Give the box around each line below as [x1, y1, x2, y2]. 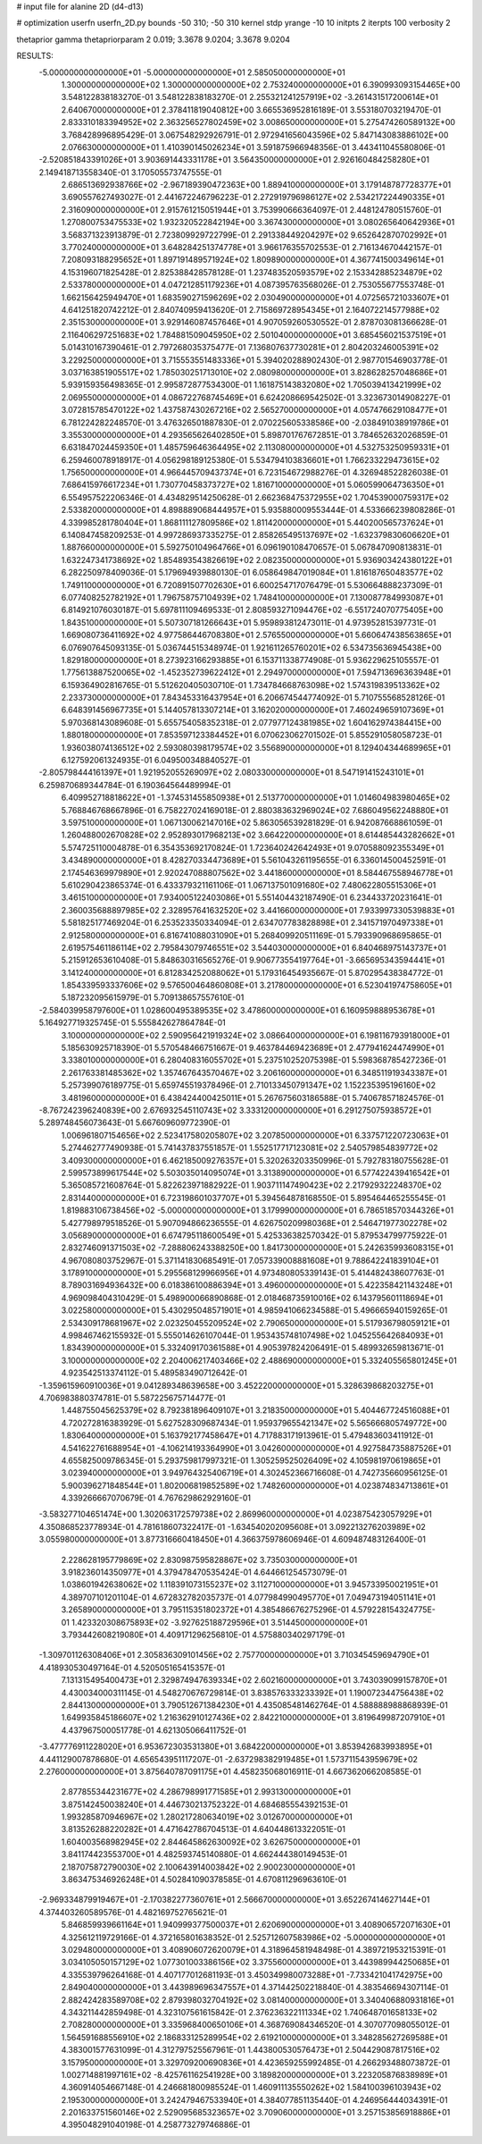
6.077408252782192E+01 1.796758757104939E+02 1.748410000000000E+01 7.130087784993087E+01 [61, 592, 444, 602]
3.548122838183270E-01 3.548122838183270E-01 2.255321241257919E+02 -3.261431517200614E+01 [61, 92, 439, 103]
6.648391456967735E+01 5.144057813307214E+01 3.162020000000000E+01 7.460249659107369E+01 [61, 704, 445, 715]
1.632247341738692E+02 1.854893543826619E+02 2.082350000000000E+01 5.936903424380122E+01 [61, 554, 453, 565]
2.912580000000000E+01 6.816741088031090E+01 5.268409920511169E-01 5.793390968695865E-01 [61, 929, 442, 940]
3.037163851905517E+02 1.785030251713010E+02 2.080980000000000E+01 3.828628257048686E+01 [61, 366, 447, 377]
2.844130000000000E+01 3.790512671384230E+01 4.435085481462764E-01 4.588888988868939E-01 [61, 1699, 448, 1711]
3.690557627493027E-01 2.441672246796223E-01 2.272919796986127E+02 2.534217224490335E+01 [61, 192, 445, 203]
